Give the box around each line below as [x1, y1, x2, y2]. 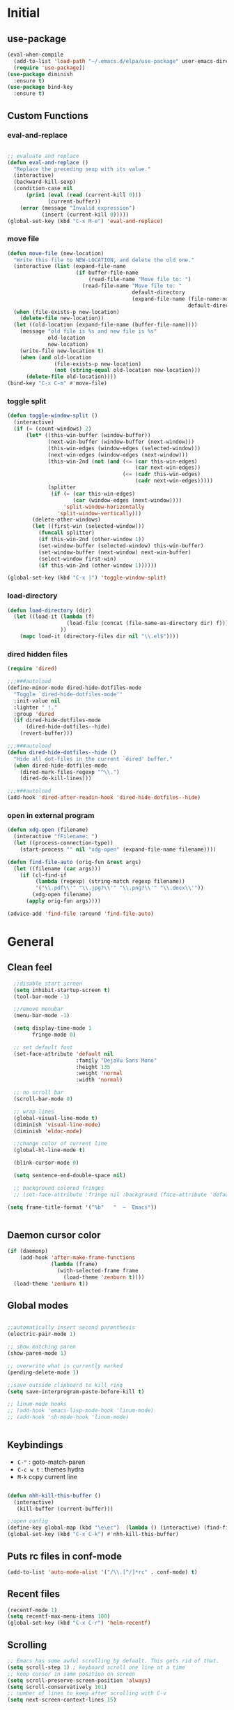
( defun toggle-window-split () [7, 412, 98, 419]
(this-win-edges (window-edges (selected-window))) [47, 445, 201, 452]
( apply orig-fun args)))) [25, 898, 101, 905]
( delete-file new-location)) [19, 315, 104, 322]
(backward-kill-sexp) [13, 178, 77, 186]
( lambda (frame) [51, 1260, 98, 1268]
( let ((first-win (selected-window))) [32, 523, 145, 530]
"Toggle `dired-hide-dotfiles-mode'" [13, 691, 123, 698]
